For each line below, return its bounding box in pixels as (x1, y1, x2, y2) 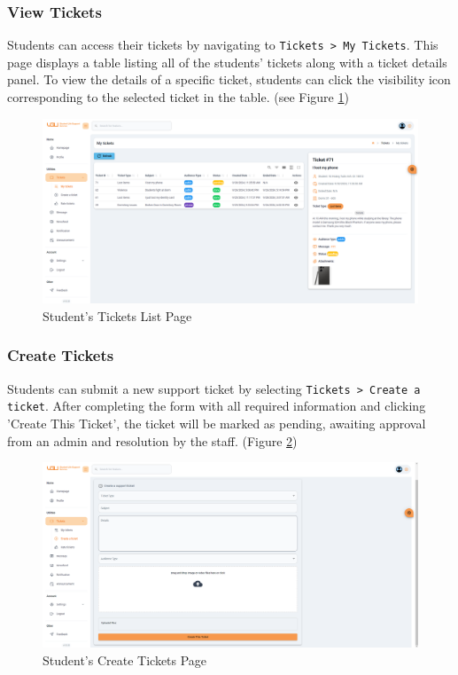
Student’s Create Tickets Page (43, 650, 207, 669)
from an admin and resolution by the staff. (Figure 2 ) (7, 431, 298, 450)
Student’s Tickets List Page (43, 306, 192, 325)
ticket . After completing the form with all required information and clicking (7, 396, 426, 415)
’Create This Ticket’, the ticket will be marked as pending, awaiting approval (7, 414, 426, 433)
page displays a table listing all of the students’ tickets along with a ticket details (7, 52, 447, 71)
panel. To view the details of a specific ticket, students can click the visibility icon (7, 70, 451, 89)
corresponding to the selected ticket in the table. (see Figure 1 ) (7, 88, 349, 106)
